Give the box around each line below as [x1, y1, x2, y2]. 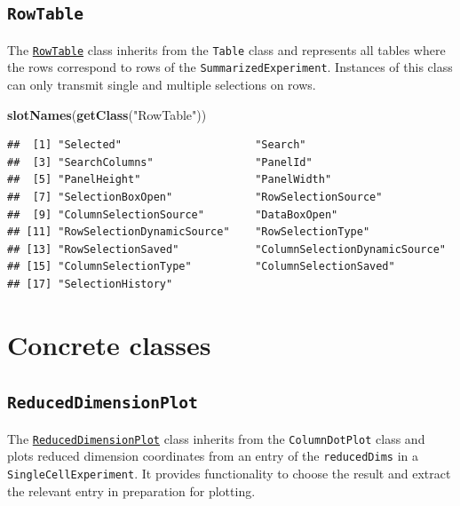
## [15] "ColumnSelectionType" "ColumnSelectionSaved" [7, 260, 395, 273]
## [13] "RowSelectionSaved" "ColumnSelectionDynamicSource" [7, 242, 446, 256]
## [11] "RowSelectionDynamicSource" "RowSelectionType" [7, 225, 370, 239]
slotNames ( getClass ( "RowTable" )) [7, 105, 207, 123]
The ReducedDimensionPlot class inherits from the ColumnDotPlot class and [7, 429, 425, 447]
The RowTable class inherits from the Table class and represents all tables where [7, 40, 446, 59]
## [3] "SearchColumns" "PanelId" [7, 155, 313, 169]
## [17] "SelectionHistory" [7, 278, 173, 291]
